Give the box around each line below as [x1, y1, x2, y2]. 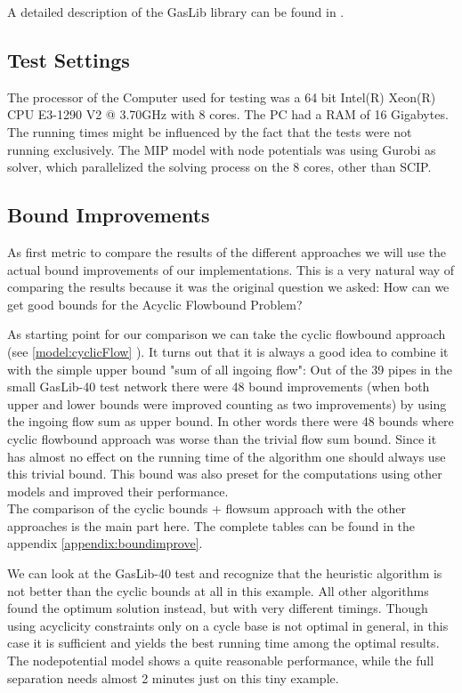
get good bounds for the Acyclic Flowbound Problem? [7, 294, 303, 313]
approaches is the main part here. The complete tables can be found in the [7, 516, 416, 535]
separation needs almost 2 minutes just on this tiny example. [7, 668, 339, 687]
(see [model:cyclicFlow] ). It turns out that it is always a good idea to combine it [7, 342, 449, 360]
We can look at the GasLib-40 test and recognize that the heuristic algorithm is [7, 564, 442, 583]
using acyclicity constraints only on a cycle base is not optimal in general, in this [7, 616, 449, 634]
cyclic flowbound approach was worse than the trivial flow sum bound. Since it [7, 429, 437, 447]
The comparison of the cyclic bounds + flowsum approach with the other [7, 499, 406, 518]
